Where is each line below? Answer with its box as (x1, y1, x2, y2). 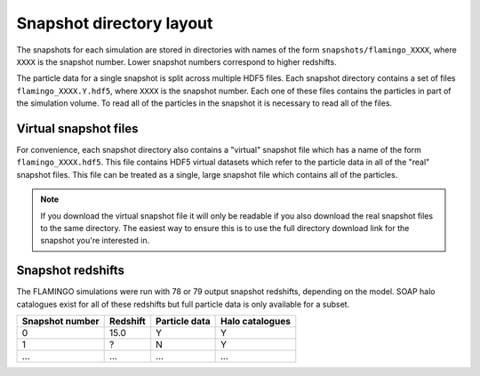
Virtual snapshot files (16, 121, 139, 136)
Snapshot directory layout (16, 13, 213, 33)
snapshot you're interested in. (40, 236, 150, 246)
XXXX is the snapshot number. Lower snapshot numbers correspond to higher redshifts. (16, 56, 337, 67)
